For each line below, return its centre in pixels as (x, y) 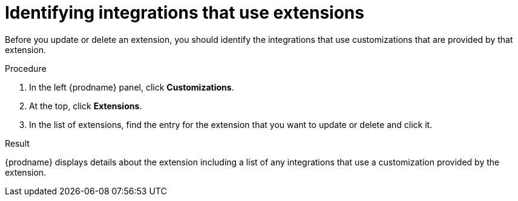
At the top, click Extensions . (86, 106)
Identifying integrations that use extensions (185, 13)
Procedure (26, 68)
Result (17, 143)
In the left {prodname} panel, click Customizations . (132, 87)
